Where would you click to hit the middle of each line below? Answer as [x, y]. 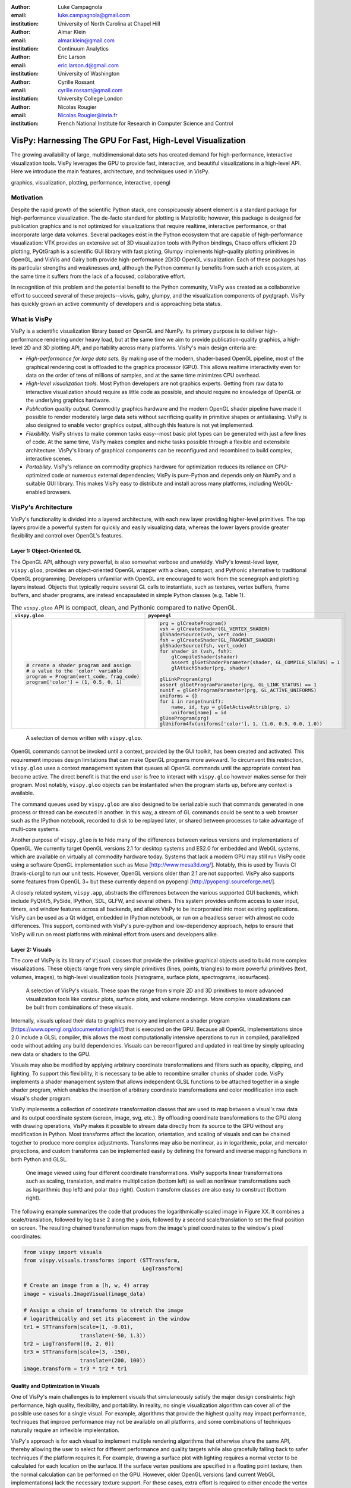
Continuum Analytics [83, 48]
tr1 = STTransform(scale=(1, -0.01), [78, 1327]
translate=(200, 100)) [113, 1360]
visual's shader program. [42, 1098]
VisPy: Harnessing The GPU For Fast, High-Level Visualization [128, 141]
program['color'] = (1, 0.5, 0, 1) [74, 682]
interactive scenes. [49, 458]
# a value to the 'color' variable [74, 670]
